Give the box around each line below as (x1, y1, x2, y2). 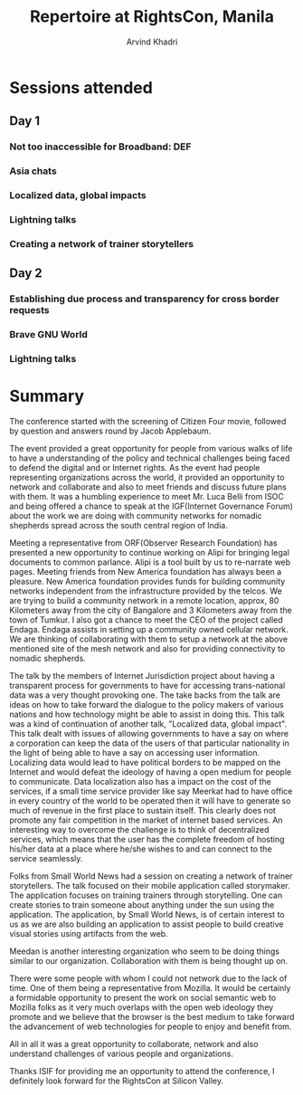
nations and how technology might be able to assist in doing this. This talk (9, 709, 285, 720)
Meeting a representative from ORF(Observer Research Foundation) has (9, 538, 278, 548)
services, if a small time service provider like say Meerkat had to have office (9, 786, 293, 797)
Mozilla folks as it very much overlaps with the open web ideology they (9, 1002, 274, 1013)
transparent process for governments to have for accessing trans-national (9, 681, 286, 691)
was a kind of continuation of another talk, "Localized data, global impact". (9, 719, 288, 729)
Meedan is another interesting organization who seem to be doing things (9, 946, 280, 957)
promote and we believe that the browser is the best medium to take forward (9, 1012, 295, 1023)
